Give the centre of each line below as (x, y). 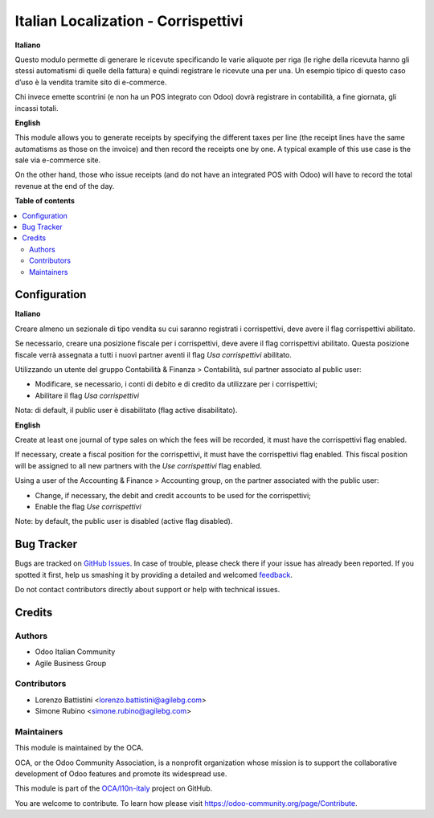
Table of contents (45, 201)
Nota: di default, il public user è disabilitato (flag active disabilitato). (126, 411)
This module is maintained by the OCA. (79, 748)
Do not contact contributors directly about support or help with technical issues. (147, 590)
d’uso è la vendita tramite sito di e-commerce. (91, 82)
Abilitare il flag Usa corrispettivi (87, 395)
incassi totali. (37, 108)
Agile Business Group (71, 663)
